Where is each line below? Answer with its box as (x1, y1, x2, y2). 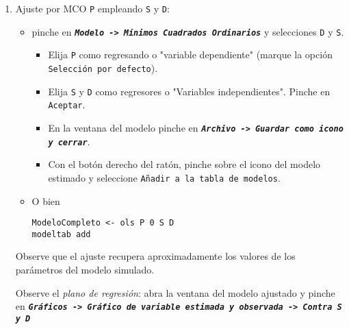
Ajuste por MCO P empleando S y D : (15, 1, 170, 15)
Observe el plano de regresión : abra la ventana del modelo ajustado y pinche (15, 285, 335, 300)
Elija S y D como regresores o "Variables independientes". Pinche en (48, 84, 331, 98)
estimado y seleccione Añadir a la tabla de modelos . (48, 170, 281, 184)
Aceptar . (48, 97, 86, 112)
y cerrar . (48, 134, 90, 148)
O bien (31, 193, 60, 208)
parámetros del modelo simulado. (15, 263, 155, 276)
